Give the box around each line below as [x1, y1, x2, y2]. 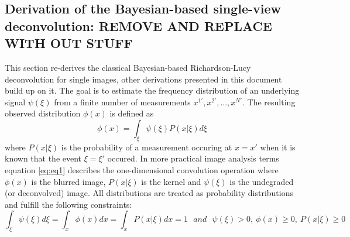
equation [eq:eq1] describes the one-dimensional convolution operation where [5, 163, 279, 176]
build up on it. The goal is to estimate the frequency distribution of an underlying [5, 84, 300, 97]
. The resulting [242, 95, 296, 108]
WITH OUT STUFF [5, 34, 133, 52]
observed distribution [5, 107, 81, 119]
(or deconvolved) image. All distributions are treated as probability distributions [5, 187, 294, 199]
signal [5, 95, 26, 108]
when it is [260, 140, 296, 153]
